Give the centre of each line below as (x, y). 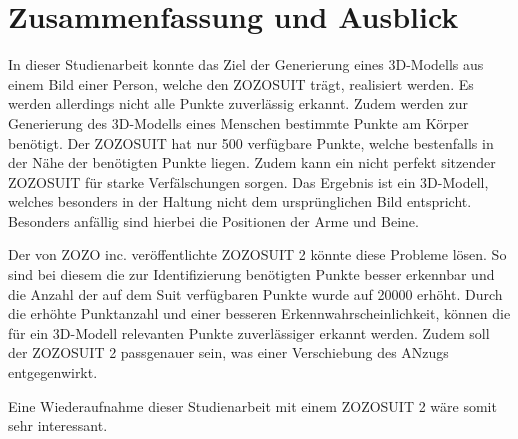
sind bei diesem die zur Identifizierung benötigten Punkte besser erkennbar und (251, 274)
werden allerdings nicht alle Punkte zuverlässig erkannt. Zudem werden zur (238, 103)
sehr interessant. (58, 425)
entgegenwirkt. (53, 372)
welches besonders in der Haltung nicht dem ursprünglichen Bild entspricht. (240, 201)
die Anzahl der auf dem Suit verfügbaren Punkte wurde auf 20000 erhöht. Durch (255, 293)
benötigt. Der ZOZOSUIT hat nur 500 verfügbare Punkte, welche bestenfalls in (251, 142)
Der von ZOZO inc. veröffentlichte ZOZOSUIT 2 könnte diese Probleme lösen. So (257, 254)
